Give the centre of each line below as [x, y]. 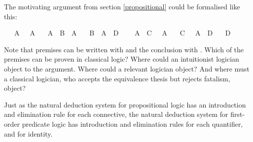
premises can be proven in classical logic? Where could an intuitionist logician [122, 59]
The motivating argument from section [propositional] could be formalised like [122, 6]
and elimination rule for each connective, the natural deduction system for [116, 114]
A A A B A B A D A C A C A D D [122, 33]
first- [238, 114]
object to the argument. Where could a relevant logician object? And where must [127, 68]
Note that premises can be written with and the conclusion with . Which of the [124, 49]
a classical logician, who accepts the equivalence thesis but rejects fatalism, [117, 78]
